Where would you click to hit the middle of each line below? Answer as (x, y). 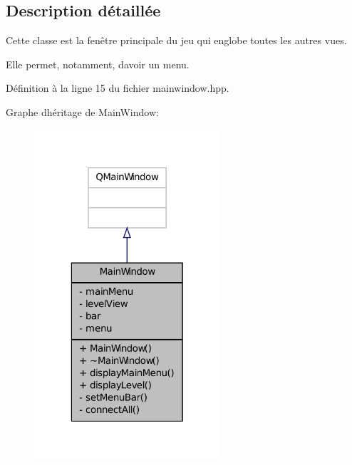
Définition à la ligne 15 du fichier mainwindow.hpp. (118, 88)
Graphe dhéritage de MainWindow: (82, 111)
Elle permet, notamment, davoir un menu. (98, 64)
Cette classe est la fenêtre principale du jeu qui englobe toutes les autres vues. (176, 40)
